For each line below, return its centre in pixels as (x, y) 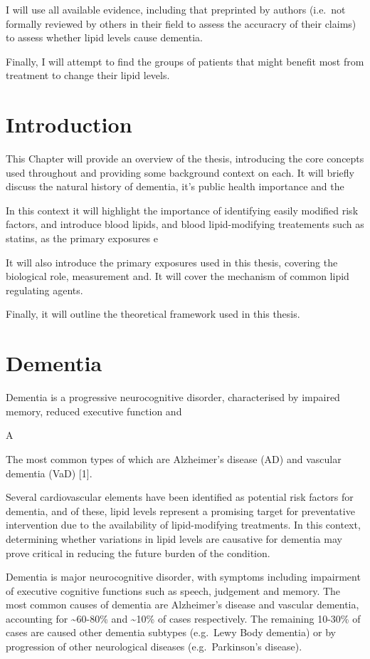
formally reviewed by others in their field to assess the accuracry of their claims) (181, 23)
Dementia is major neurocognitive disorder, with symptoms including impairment (183, 577)
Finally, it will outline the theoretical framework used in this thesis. (153, 314)
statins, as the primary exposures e (82, 238)
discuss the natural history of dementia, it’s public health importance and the (175, 186)
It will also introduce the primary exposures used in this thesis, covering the (172, 262)
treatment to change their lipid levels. (88, 75)
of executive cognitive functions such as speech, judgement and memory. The (173, 590)
